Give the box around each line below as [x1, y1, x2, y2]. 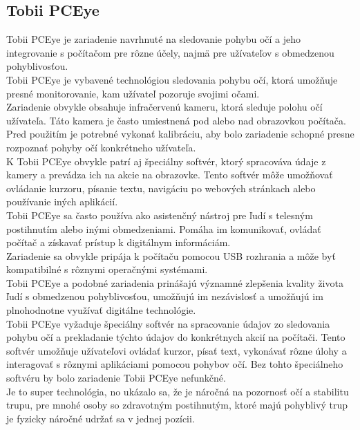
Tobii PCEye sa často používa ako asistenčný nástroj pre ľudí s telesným [6, 207, 313, 222]
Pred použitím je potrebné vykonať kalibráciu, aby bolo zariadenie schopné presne [6, 127, 354, 141]
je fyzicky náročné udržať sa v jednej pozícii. [6, 411, 195, 425]
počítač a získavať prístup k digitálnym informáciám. [6, 235, 231, 250]
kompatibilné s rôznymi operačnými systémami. [6, 262, 208, 277]
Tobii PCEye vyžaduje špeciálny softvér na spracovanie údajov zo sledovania [6, 316, 330, 330]
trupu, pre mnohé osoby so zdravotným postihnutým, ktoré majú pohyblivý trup [6, 398, 348, 412]
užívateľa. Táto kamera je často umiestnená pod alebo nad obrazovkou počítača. [6, 113, 346, 127]
